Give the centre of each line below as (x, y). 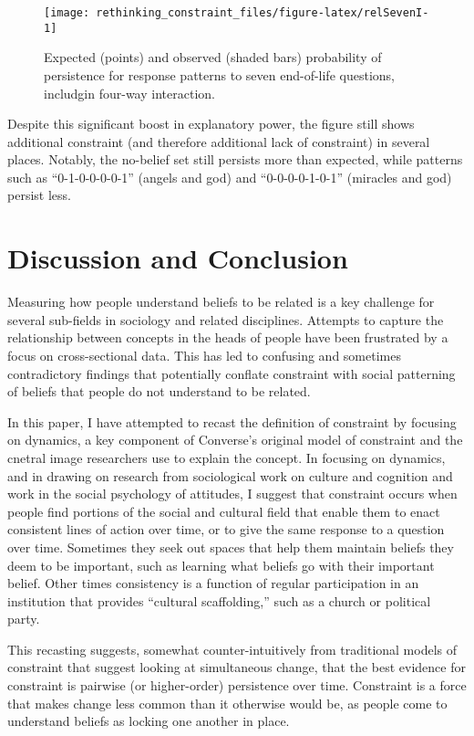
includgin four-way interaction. (129, 93)
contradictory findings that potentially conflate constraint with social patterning (232, 373)
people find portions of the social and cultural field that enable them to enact (224, 511)
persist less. (39, 195)
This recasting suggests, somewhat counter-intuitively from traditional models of (232, 649)
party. (24, 619)
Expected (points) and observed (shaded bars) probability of (213, 57)
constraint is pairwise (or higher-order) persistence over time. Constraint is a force (237, 685)
